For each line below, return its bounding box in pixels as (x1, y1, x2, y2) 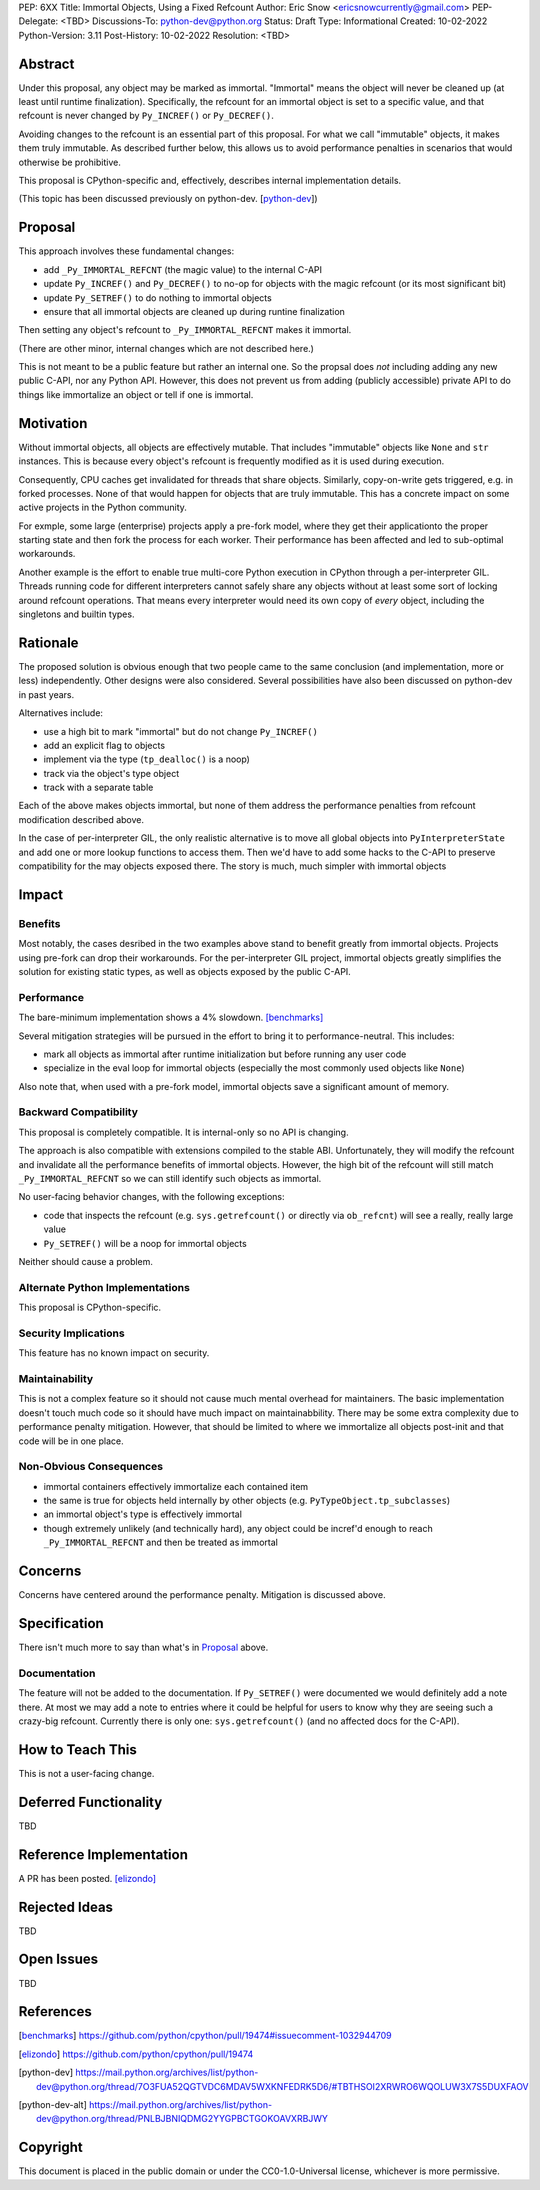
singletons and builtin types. (18, 608, 135, 620)
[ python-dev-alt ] (18, 2098, 87, 2110)
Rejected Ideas (18, 1898, 114, 1915)
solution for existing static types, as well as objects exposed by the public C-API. (18, 965, 352, 977)
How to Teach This (18, 1741, 137, 1758)
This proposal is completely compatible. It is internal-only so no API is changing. (18, 1126, 349, 1138)
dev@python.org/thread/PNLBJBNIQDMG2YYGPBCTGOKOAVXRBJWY (36, 2113, 329, 2125)
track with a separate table (43, 781, 154, 794)
